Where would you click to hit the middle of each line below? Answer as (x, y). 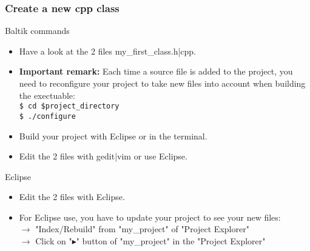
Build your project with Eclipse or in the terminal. (113, 136)
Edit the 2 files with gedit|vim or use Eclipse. (103, 156)
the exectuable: (47, 95)
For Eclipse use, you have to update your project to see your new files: (150, 217)
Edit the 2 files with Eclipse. (72, 197)
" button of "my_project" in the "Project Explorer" (171, 241)
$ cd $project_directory (69, 106)
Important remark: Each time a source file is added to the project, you (156, 71)
